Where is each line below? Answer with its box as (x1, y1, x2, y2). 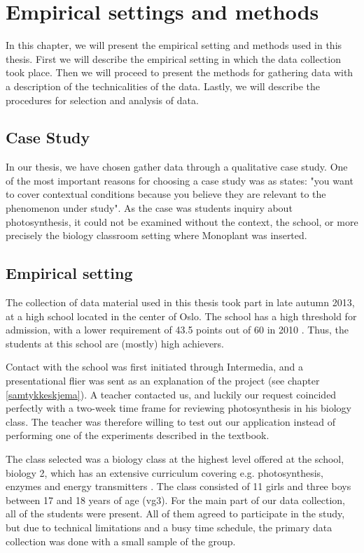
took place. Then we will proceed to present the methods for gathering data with (6, 65, 353, 80)
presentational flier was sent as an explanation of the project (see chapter (6, 373, 320, 388)
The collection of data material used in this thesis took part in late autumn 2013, (6, 295, 355, 310)
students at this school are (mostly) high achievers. (6, 336, 225, 350)
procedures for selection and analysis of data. (6, 92, 199, 107)
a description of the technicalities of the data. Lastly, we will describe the (6, 78, 320, 93)
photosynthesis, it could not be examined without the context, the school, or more (6, 214, 358, 229)
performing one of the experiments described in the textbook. (6, 428, 269, 443)
